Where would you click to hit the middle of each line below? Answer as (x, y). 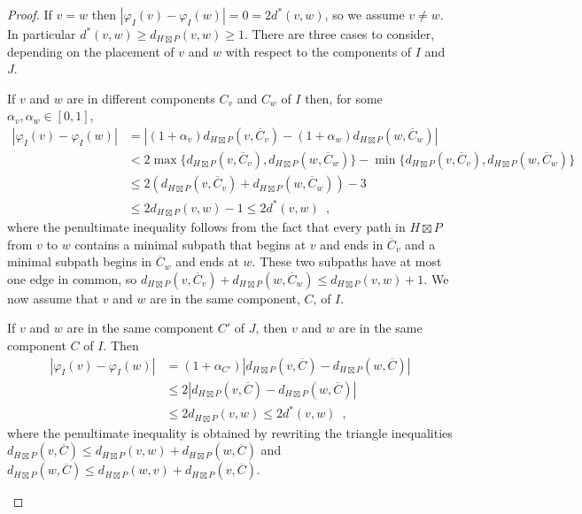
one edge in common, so (72, 278)
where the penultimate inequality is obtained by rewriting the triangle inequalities (230, 432)
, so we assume (365, 14)
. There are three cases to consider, (339, 34)
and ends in (352, 244)
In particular (42, 34)
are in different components (141, 98)
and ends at (207, 261)
